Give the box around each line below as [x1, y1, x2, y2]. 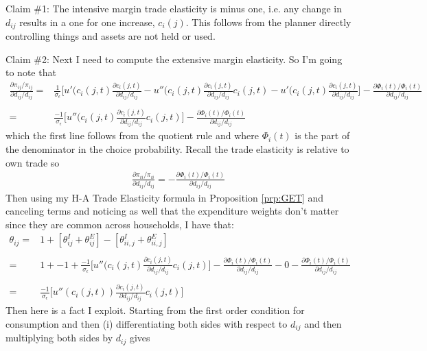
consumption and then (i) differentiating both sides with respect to [5, 316, 288, 330]
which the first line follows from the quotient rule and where [5, 128, 259, 143]
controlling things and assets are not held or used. [5, 29, 216, 43]
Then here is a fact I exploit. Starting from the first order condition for [5, 303, 305, 317]
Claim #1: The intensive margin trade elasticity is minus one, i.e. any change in [5, 1, 342, 15]
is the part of [295, 128, 350, 143]
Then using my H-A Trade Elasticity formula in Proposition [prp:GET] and [5, 190, 324, 204]
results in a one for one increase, [19, 14, 155, 29]
